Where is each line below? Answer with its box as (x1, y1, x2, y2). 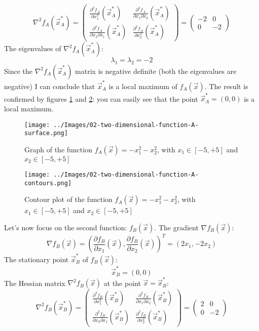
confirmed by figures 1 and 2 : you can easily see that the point (4, 93, 198, 104)
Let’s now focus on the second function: (4, 222, 127, 232)
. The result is (204, 80, 248, 91)
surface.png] (24, 130, 68, 137)
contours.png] (24, 179, 72, 187)
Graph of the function (24, 144, 92, 154)
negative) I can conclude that (4, 80, 95, 91)
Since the (4, 65, 32, 76)
